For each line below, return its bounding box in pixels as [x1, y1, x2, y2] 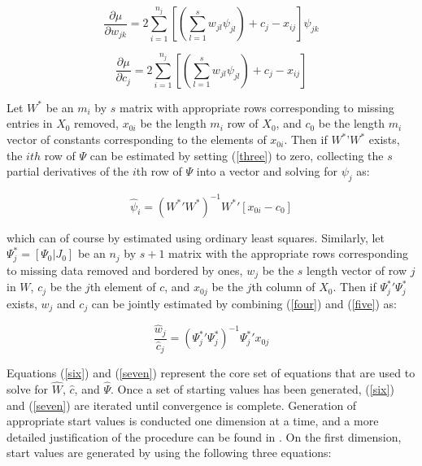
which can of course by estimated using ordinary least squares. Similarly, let [7, 229, 385, 246]
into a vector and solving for [196, 163, 337, 180]
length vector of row [307, 261, 407, 278]
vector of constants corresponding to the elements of [7, 131, 267, 148]
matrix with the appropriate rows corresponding [168, 245, 408, 262]
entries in [7, 115, 53, 132]
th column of [251, 278, 315, 295]
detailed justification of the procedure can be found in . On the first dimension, [7, 428, 402, 445]
